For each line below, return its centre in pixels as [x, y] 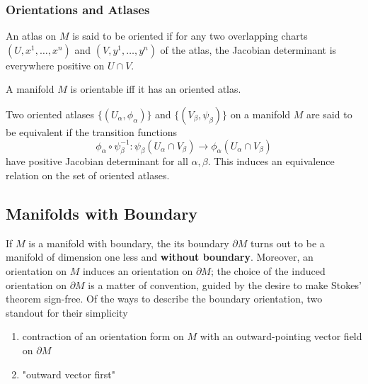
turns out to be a [288, 243]
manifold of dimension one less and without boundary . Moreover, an [160, 257]
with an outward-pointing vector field [281, 336]
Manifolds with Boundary [102, 213]
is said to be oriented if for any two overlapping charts [190, 36]
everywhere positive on [55, 65]
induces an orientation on [138, 270]
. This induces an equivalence [271, 161]
